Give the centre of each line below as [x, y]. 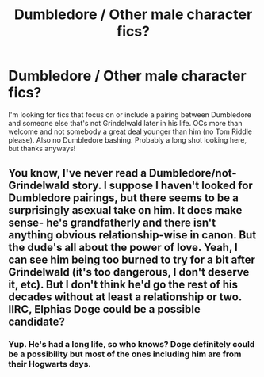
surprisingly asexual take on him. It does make [125, 210]
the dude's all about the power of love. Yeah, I [123, 248]
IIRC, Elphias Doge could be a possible [104, 309]
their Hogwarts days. [50, 364]
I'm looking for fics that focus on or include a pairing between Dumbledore [130, 114]
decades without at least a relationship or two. [125, 297]
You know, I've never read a [77, 173]
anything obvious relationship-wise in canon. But [132, 235]
